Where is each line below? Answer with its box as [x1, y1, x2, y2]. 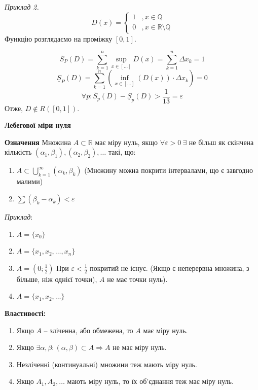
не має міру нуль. [113, 342, 167, 352]
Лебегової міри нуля [5, 120, 71, 130]
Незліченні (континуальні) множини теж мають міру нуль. [16, 359, 197, 369]
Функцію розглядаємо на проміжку [5, 33, 113, 44]
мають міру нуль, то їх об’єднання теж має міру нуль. [67, 376, 234, 386]
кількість [5, 147, 32, 157]
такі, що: [108, 147, 136, 157]
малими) [16, 176, 43, 187]
